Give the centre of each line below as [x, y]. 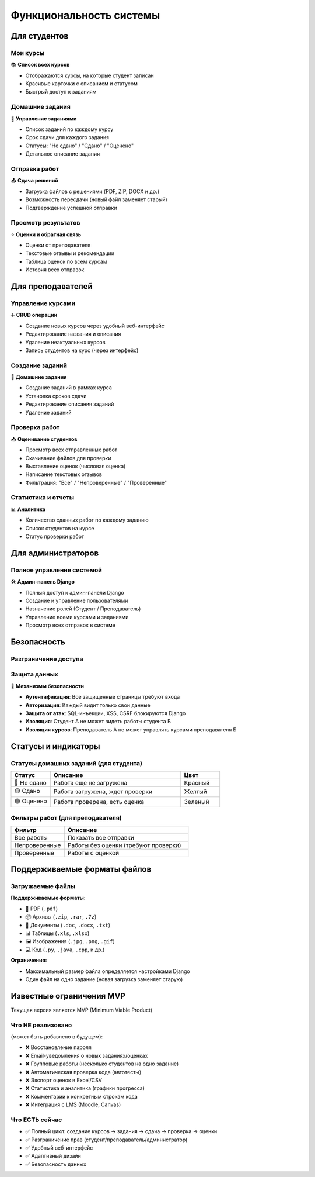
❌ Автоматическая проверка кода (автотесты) [83, 1072]
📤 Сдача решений [34, 181]
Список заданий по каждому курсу [69, 129]
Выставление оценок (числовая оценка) [76, 466]
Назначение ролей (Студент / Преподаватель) [83, 609]
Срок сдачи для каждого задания [67, 137]
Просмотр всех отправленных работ [71, 450]
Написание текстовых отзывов [64, 474]
